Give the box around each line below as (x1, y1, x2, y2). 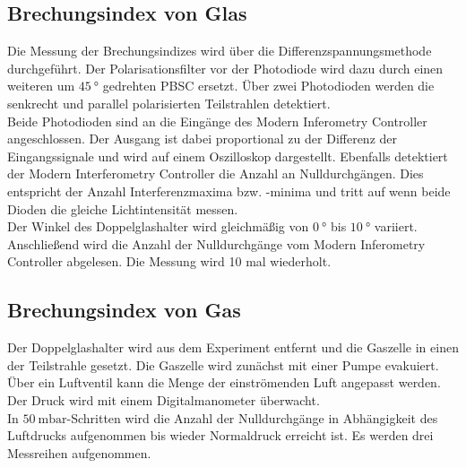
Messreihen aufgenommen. (7, 443, 151, 462)
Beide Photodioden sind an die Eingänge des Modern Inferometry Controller (7, 111, 427, 130)
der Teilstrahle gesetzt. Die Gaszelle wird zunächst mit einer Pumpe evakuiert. (7, 355, 439, 374)
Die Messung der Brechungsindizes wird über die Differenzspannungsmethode (7, 41, 432, 60)
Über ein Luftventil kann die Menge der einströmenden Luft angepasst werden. (7, 373, 441, 392)
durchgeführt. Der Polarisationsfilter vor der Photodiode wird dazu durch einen (7, 58, 444, 77)
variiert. (374, 217, 418, 236)
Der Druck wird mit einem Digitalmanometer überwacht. (7, 390, 320, 409)
